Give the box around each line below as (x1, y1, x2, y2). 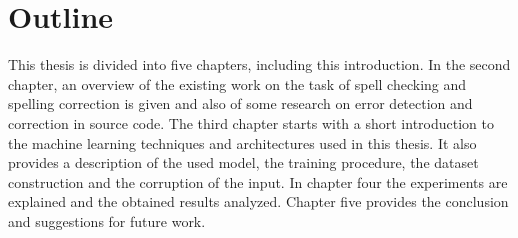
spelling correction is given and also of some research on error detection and (8, 93, 473, 114)
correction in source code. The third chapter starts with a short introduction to (8, 112, 494, 133)
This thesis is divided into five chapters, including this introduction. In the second (8, 54, 511, 75)
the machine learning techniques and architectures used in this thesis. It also (8, 132, 477, 153)
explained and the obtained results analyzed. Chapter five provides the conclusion (8, 191, 509, 212)
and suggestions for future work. (8, 210, 206, 231)
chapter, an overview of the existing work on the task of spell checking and (8, 73, 467, 94)
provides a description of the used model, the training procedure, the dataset (8, 152, 479, 173)
